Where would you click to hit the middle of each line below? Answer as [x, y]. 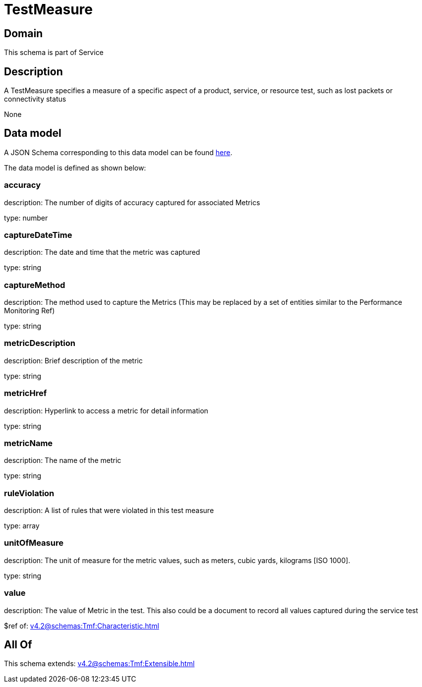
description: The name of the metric [63, 460]
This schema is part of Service [54, 53]
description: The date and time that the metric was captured [102, 252]
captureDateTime [38, 235]
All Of [18, 645]
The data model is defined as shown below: [75, 168]
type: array [22, 526]
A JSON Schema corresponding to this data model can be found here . [118, 152]
